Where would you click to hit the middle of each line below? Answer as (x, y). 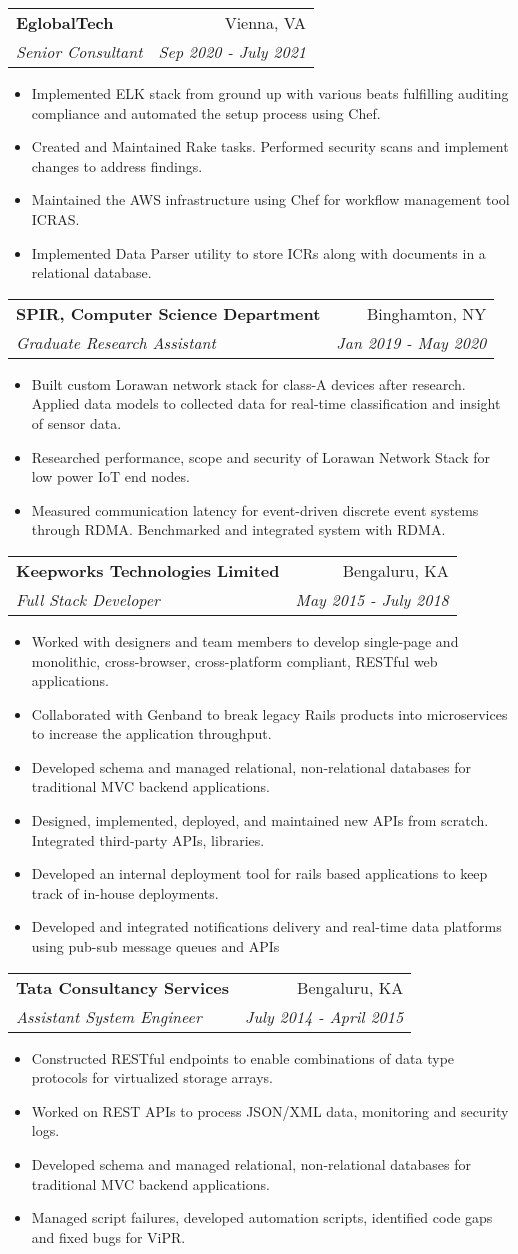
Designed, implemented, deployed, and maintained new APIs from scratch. (260, 820)
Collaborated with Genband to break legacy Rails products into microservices (269, 713)
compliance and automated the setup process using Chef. (206, 112)
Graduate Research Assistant (116, 342)
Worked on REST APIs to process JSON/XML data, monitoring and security (270, 1110)
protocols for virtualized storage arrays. (152, 1077)
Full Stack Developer (88, 599)
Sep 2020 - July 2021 (232, 51)
